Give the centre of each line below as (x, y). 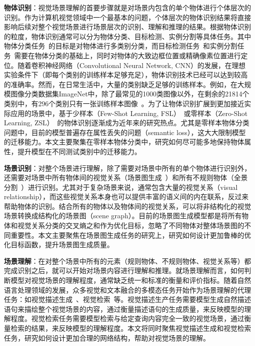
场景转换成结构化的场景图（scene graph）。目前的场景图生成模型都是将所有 (123, 216)
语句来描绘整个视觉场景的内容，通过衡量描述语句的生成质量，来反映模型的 (124, 309)
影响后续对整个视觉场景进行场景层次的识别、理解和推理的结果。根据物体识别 (127, 27)
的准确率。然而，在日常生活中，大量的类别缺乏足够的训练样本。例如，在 (121, 84)
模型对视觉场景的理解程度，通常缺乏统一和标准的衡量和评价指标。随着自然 (131, 280)
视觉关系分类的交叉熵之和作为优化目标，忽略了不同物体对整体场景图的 (131, 225)
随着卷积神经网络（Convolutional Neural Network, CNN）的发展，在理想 (131, 65)
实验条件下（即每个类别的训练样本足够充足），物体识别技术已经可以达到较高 (126, 75)
